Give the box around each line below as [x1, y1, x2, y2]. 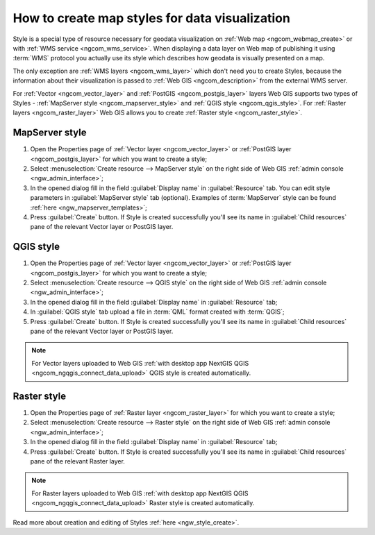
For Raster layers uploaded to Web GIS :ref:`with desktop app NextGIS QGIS [31, 489, 249, 498]
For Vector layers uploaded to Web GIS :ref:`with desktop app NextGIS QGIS [31, 359, 249, 367]
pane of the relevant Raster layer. [30, 457, 125, 465]
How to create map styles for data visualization [12, 10, 291, 26]
